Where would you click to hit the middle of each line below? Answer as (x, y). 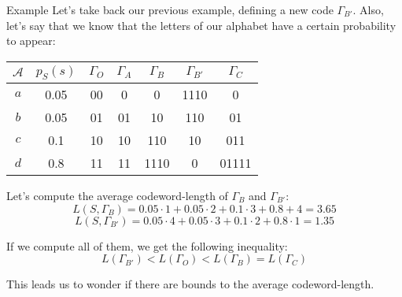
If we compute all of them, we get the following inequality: (147, 245)
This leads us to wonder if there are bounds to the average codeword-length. (190, 284)
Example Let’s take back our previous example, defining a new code (170, 9)
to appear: (31, 41)
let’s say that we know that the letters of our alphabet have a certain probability (201, 25)
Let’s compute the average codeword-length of (117, 195)
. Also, (368, 9)
